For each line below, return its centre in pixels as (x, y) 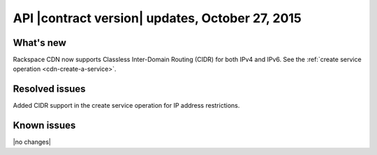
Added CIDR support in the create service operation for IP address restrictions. (126, 106)
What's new (39, 43)
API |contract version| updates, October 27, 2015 (157, 18)
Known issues (44, 125)
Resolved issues (50, 89)
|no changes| (32, 142)
